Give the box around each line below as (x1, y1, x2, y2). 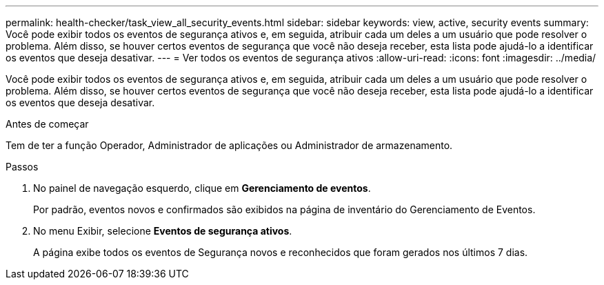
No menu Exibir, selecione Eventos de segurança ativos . (33, 225, 292, 237)
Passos (6, 161, 39, 173)
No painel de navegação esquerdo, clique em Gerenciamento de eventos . (33, 182, 371, 194)
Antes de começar (6, 118, 89, 130)
